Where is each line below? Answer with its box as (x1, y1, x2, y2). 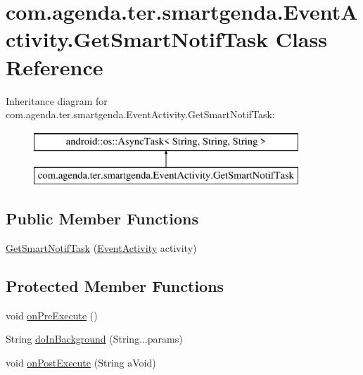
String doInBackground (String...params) (6, 331, 183, 346)
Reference (6, 52, 103, 81)
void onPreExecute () (6, 307, 98, 322)
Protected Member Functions (6, 275, 224, 297)
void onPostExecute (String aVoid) (6, 355, 156, 370)
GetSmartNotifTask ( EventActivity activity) (6, 241, 197, 255)
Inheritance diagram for (6, 93, 108, 108)
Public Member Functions (6, 208, 198, 229)
